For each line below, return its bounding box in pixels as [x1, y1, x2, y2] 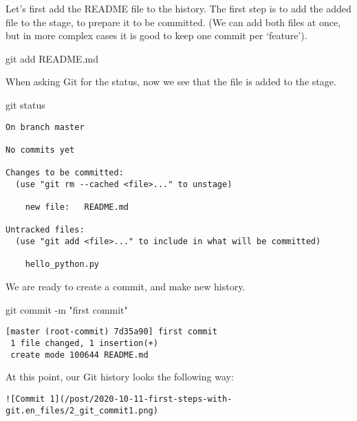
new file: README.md [25, 202, 129, 213]
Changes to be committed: [6, 168, 124, 178]
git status [6, 97, 45, 111]
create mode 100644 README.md [10, 349, 149, 360]
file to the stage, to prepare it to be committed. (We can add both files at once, [6, 14, 341, 29]
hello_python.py [25, 259, 100, 270]
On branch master [6, 122, 85, 132]
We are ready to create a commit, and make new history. [6, 279, 246, 294]
